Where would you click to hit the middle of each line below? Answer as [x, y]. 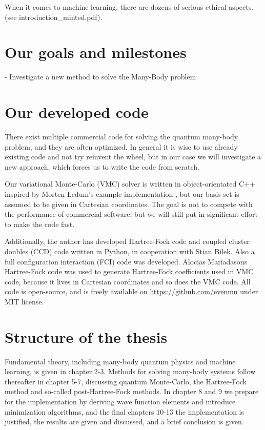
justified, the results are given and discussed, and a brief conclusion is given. [124, 422]
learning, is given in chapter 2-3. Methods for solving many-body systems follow [130, 371]
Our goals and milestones [96, 52]
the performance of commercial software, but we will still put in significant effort [131, 214]
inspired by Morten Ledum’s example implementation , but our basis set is [122, 194]
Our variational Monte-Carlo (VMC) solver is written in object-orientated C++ [130, 184]
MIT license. [24, 301]
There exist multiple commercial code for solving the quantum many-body [121, 137]
